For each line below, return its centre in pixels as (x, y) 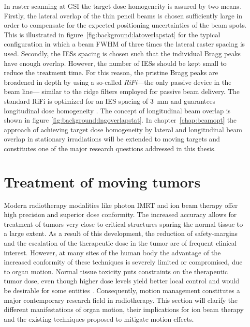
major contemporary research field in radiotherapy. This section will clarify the (121, 300)
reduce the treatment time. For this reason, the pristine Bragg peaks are (111, 72)
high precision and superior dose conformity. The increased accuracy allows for (120, 214)
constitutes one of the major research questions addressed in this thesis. (110, 148)
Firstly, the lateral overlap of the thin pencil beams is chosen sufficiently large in (123, 15)
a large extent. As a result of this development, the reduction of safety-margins (121, 233)
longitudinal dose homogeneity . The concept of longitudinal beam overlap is (117, 110)
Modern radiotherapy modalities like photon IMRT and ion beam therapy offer (121, 205)
